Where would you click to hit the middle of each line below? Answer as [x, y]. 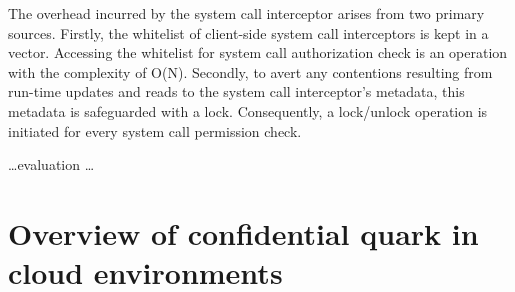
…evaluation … [51, 164]
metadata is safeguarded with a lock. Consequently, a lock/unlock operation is [248, 110]
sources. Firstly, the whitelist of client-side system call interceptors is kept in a [248, 32]
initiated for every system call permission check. [155, 130]
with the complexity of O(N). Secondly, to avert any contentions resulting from [250, 71]
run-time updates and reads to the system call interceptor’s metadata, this [236, 91]
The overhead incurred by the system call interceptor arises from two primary [246, 13]
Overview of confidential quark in [243, 232]
